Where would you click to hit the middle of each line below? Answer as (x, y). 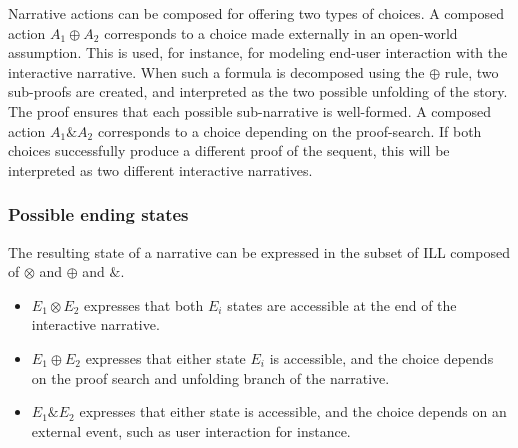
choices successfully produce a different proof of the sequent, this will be (229, 150)
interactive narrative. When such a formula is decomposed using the (216, 71)
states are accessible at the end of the (342, 304)
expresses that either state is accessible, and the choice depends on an (293, 411)
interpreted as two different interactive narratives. (160, 169)
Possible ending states (98, 214)
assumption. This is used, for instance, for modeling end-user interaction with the (258, 52)
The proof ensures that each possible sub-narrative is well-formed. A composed (249, 110)
